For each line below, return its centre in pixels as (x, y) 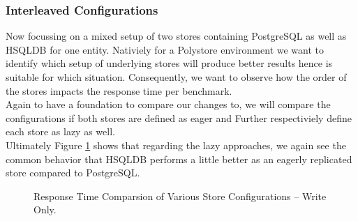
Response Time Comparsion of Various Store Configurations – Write (180, 196)
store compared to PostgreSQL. (73, 173)
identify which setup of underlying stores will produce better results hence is (169, 63)
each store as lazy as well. (60, 131)
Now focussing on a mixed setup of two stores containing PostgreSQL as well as (176, 36)
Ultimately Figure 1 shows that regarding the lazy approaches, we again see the (176, 145)
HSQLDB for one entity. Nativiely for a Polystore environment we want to (165, 49)
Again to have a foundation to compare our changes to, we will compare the (168, 104)
